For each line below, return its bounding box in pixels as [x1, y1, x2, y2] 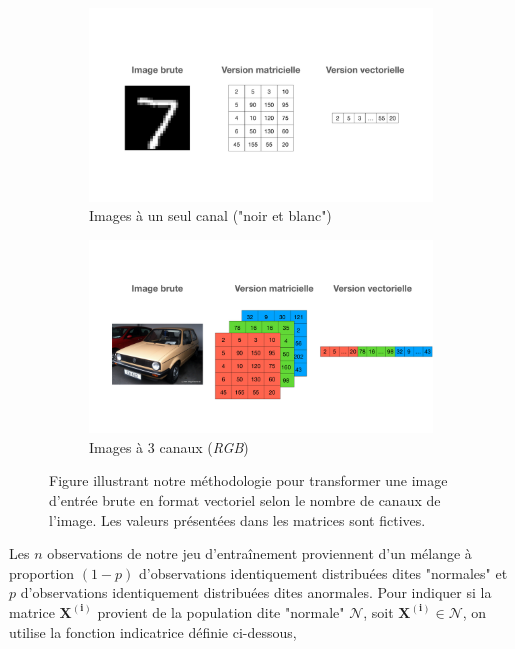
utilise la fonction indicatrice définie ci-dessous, [9, 621, 297, 642]
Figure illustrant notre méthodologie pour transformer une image [49, 470, 448, 491]
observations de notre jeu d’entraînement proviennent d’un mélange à [47, 543, 472, 564]
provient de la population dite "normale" [97, 601, 345, 622]
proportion [9, 562, 75, 583]
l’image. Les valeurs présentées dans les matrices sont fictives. [49, 509, 426, 530]
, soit [363, 601, 394, 622]
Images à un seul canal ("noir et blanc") [89, 205, 332, 226]
